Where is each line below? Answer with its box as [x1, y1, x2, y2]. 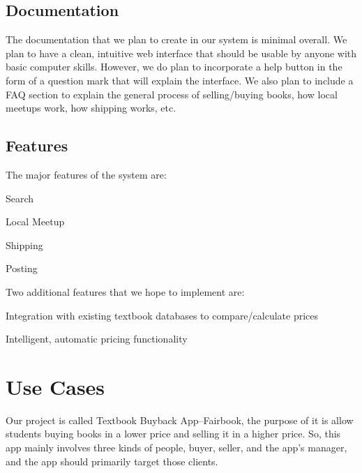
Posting [6, 261, 38, 276]
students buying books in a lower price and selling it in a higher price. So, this [6, 426, 341, 441]
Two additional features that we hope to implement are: [6, 284, 245, 299]
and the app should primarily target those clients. [6, 453, 218, 468]
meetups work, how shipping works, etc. [6, 100, 176, 115]
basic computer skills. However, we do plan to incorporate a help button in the [6, 59, 342, 74]
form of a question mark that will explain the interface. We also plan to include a [6, 73, 354, 87]
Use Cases [6, 372, 105, 400]
